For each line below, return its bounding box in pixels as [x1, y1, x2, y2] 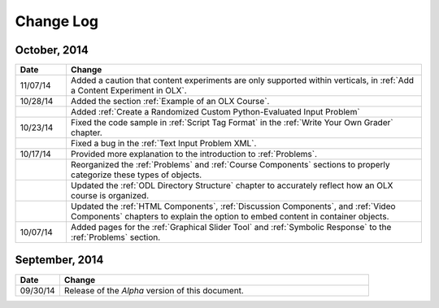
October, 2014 [15, 43, 89, 57]
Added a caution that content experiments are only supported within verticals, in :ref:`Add [70, 75, 415, 86]
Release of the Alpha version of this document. [63, 284, 244, 296]
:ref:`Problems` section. [70, 232, 161, 243]
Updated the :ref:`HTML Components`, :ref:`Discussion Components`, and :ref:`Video [70, 201, 396, 212]
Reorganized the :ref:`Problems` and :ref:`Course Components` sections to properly [70, 159, 390, 171]
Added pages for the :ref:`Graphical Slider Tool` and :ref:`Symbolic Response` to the [70, 222, 392, 233]
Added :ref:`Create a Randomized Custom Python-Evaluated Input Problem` [70, 106, 361, 118]
